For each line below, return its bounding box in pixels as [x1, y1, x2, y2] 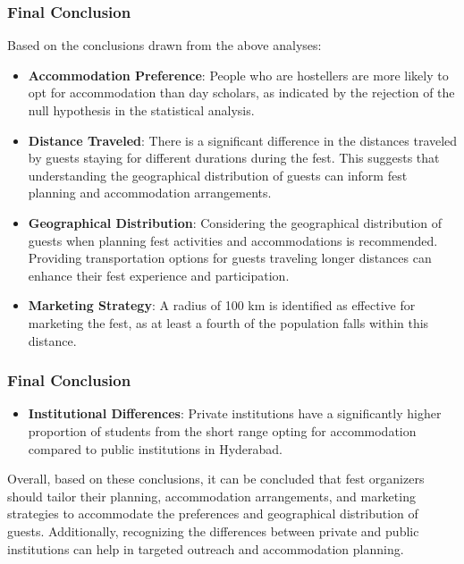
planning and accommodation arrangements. [28, 183, 272, 202]
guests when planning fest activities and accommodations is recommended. [28, 231, 438, 249]
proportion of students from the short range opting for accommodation [28, 421, 417, 440]
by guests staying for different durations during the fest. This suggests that [28, 148, 440, 167]
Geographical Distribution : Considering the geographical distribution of [28, 213, 443, 231]
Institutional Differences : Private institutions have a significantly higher [28, 404, 442, 423]
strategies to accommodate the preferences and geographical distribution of [7, 504, 418, 523]
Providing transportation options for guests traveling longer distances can [28, 248, 432, 267]
